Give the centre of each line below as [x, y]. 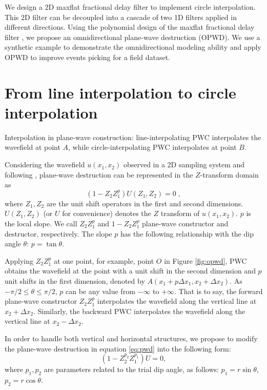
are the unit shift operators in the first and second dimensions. [145, 203]
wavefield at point [33, 147]
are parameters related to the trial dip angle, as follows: [131, 369]
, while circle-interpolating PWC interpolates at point [152, 147]
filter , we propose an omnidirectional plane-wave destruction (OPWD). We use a [132, 37]
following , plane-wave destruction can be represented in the [99, 174]
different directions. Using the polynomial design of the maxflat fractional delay [130, 27]
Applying [19, 260]
